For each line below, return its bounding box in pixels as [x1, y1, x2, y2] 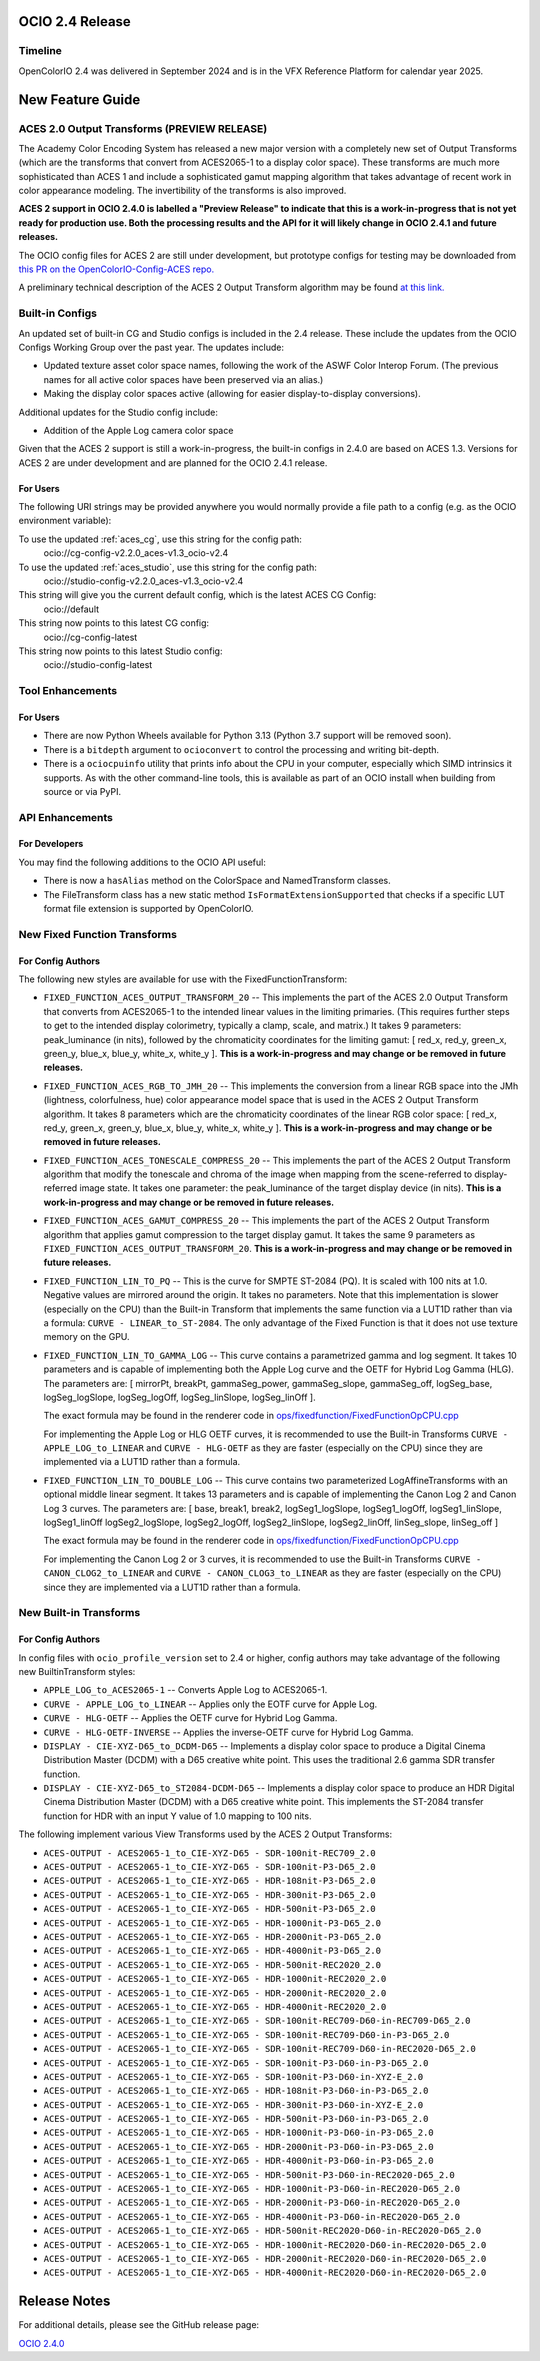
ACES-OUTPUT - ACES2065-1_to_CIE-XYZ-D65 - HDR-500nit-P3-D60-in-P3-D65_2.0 [43, 2113, 429, 2125]
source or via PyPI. [43, 785, 122, 797]
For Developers [18, 838, 84, 850]
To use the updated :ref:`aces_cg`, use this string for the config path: [18, 533, 302, 545]
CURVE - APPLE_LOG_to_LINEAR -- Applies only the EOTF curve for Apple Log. [43, 1698, 378, 1710]
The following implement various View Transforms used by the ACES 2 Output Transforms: [18, 1828, 393, 1840]
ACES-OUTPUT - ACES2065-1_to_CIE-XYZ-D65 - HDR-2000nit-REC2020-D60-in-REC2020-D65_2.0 [43, 2253, 487, 2264]
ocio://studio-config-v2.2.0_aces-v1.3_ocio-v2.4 [43, 575, 244, 587]
